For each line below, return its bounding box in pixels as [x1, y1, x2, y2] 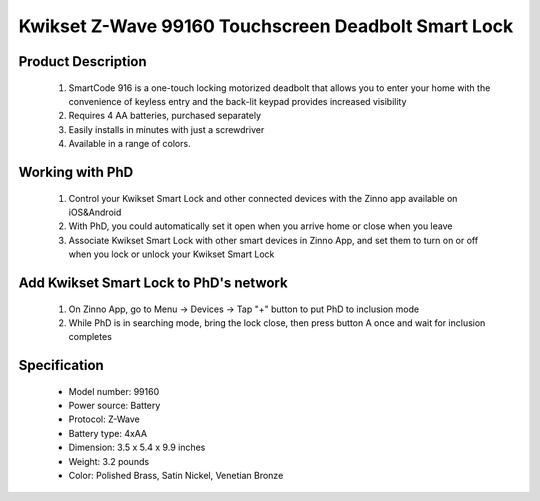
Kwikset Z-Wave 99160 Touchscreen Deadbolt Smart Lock [18, 15, 514, 37]
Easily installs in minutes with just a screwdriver [68, 123, 265, 135]
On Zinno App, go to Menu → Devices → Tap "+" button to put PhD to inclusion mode [68, 303, 420, 315]
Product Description [18, 53, 147, 70]
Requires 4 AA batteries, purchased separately [68, 110, 262, 122]
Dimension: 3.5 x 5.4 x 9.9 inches [68, 441, 206, 454]
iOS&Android [68, 206, 122, 218]
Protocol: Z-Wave [68, 413, 140, 425]
